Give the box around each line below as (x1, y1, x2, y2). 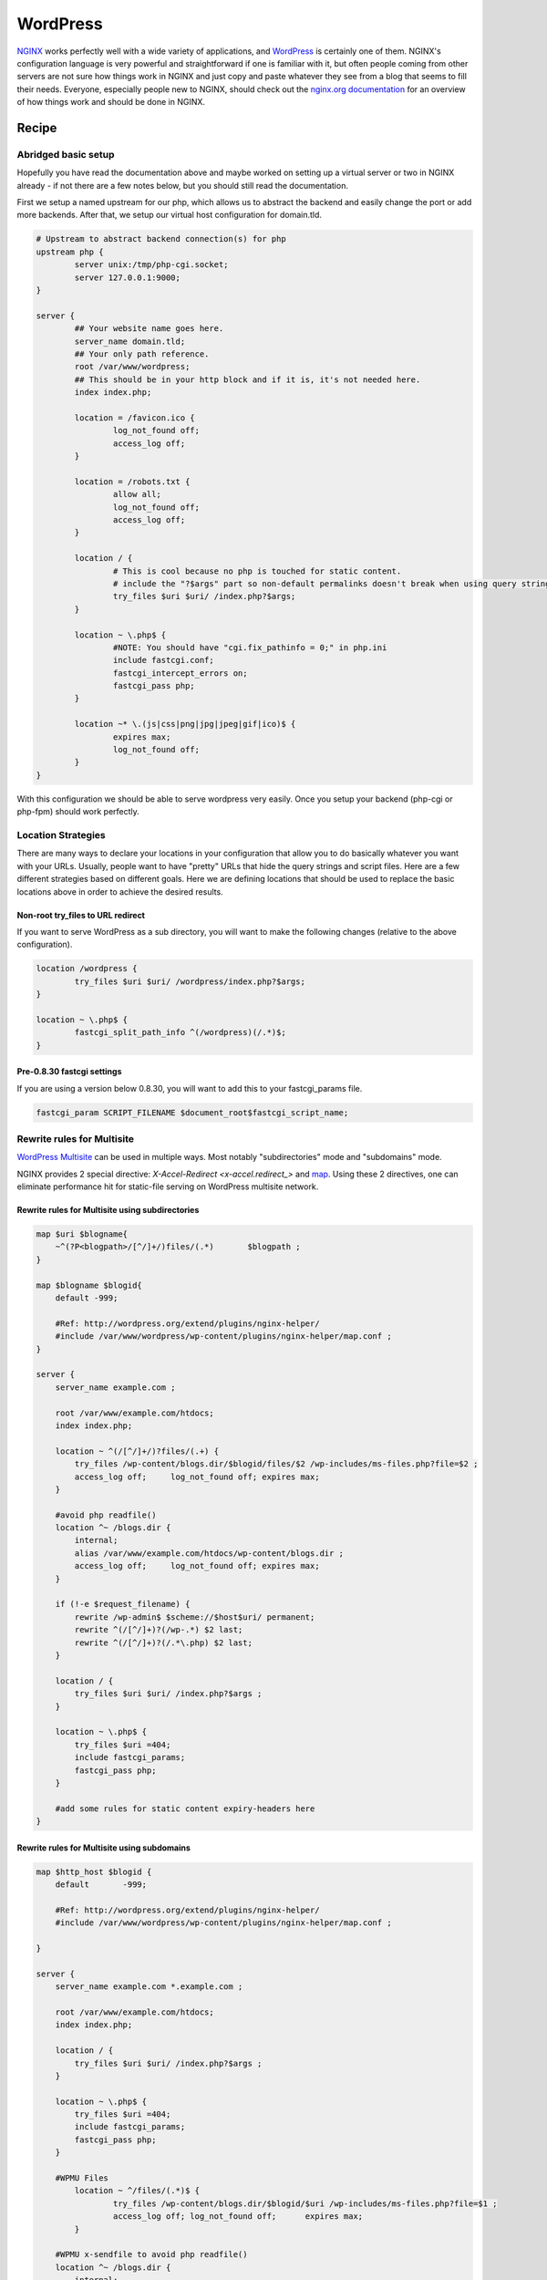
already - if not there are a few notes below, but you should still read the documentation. (16, 180, 348, 191)
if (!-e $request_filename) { (55, 1599, 191, 1610)
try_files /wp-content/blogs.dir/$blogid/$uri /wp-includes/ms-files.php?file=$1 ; (112, 2198, 498, 2209)
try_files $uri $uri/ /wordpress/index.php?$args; (74, 976, 305, 987)
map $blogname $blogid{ (36, 1280, 143, 1290)
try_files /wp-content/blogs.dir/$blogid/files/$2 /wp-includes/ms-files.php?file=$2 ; (74, 1459, 479, 1469)
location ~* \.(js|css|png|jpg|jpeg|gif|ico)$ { (74, 719, 296, 730)
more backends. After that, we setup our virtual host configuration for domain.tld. (16, 210, 323, 221)
